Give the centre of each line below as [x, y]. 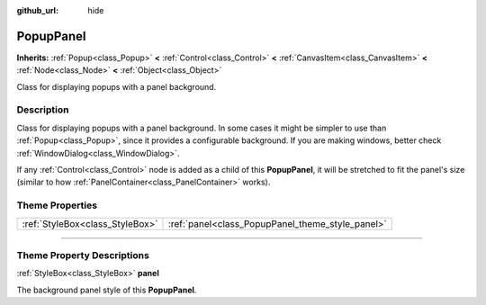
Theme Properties [57, 205]
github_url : [37, 10]
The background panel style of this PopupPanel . [107, 290]
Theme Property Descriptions [83, 255]
